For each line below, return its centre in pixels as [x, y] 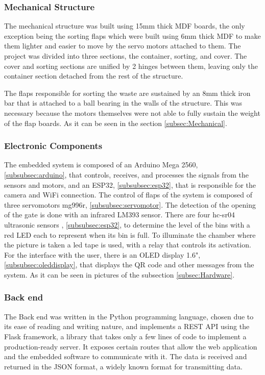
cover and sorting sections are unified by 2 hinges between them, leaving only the [131, 66]
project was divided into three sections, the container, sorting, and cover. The [126, 56]
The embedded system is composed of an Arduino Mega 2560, [101, 165]
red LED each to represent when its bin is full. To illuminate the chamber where [130, 234]
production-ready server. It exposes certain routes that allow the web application [131, 346]
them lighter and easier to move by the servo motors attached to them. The [123, 46]
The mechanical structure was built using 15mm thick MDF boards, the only [125, 26]
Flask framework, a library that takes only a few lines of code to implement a [125, 336]
